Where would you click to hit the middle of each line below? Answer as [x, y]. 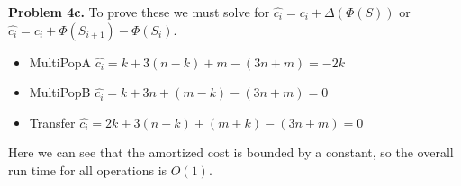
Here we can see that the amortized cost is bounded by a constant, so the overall [231, 152]
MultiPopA [60, 62]
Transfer [52, 122]
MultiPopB [60, 92]
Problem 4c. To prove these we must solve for [139, 12]
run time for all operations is [88, 169]
